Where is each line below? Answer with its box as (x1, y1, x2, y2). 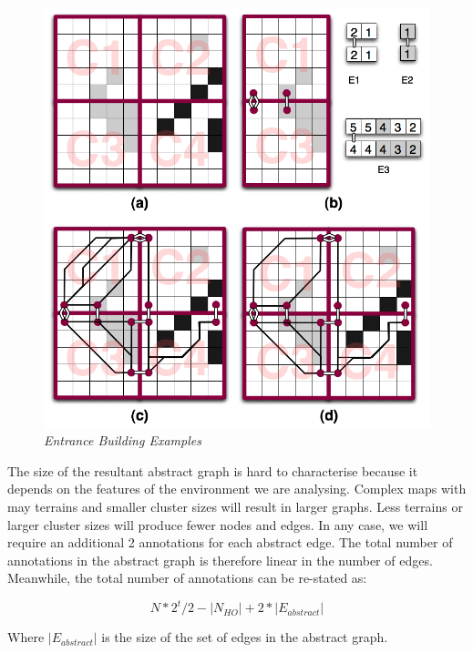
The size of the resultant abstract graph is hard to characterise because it (7, 461, 418, 480)
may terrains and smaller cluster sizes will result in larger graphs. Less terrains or (7, 496, 463, 515)
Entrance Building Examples (44, 431, 201, 450)
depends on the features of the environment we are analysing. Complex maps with (7, 479, 467, 498)
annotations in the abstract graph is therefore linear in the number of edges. (7, 550, 433, 569)
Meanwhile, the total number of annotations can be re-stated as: (7, 568, 367, 587)
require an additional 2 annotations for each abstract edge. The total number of (7, 533, 453, 552)
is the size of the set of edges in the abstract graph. (101, 627, 388, 647)
